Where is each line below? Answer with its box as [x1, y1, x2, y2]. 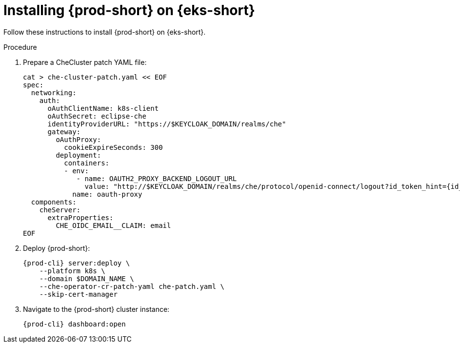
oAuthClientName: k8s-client [47, 104, 159, 112]
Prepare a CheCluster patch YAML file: [23, 58, 147, 66]
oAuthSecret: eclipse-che [47, 112, 146, 120]
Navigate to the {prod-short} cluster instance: [23, 305, 170, 313]
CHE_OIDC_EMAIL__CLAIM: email [56, 221, 171, 229]
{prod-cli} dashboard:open [23, 320, 126, 328]
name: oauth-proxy [72, 190, 142, 198]
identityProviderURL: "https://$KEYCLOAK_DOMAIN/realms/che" [47, 120, 286, 128]
